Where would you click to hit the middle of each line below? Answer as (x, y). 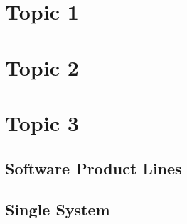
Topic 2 (42, 67)
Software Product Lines (93, 168)
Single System (58, 209)
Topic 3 (42, 122)
